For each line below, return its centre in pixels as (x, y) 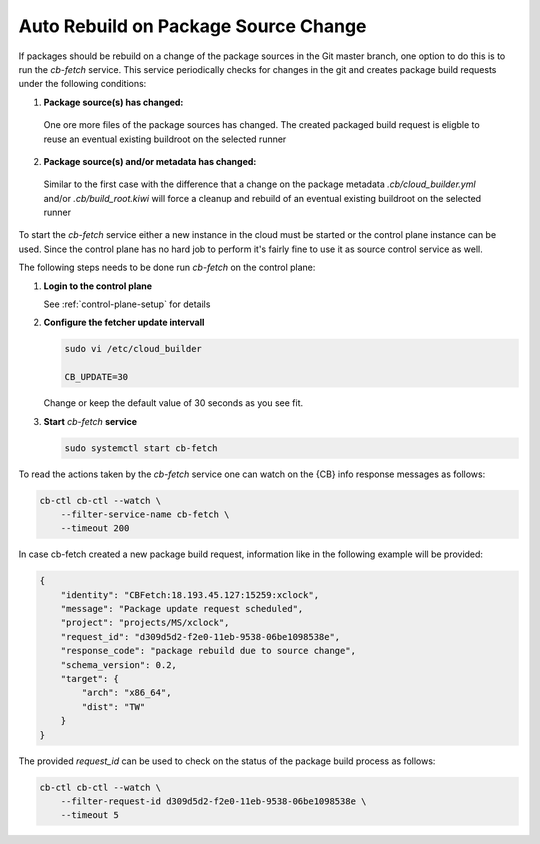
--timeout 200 (95, 528)
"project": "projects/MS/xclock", (145, 623)
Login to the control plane (98, 286)
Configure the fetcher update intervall (124, 322)
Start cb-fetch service (90, 421)
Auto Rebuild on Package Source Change (192, 26)
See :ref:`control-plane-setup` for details (127, 304)
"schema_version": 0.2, (118, 664)
